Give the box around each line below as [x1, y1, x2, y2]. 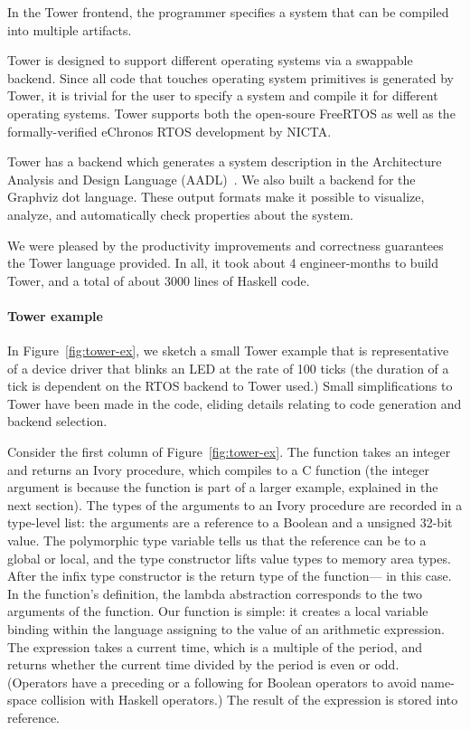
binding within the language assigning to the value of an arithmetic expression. [7, 620, 445, 639]
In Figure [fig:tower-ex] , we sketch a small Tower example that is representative [7, 341, 449, 360]
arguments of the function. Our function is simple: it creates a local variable [7, 602, 428, 621]
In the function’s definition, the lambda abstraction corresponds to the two [7, 583, 422, 602]
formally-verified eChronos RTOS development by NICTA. [7, 121, 332, 140]
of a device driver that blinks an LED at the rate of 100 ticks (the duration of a [7, 358, 449, 377]
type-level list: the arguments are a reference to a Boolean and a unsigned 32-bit [7, 513, 453, 532]
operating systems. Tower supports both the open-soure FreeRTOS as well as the [7, 103, 456, 122]
